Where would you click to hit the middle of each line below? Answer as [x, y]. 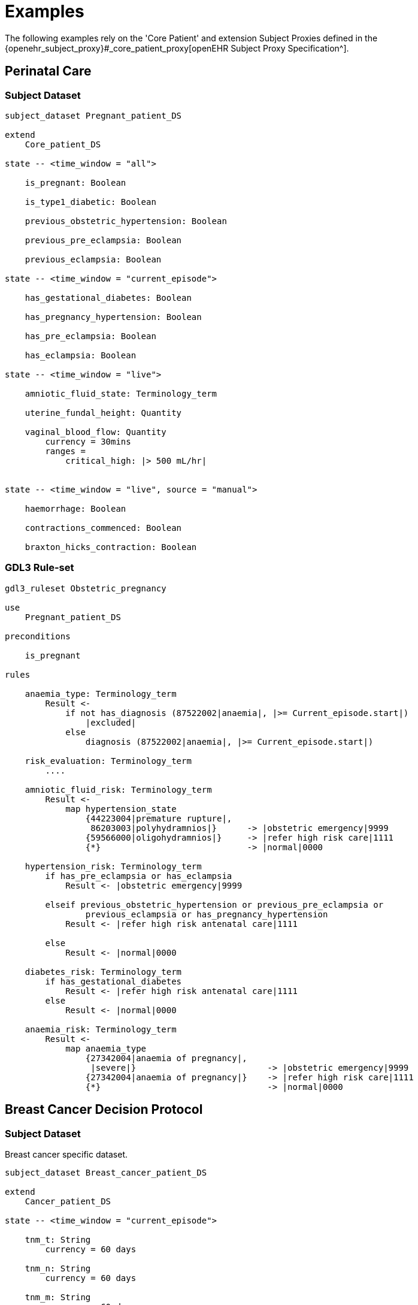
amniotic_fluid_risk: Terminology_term [118, 789]
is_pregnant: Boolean [75, 182]
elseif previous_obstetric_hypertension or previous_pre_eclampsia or [214, 904]
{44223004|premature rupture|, [159, 818]
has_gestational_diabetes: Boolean [108, 297]
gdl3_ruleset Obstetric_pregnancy [86, 588]
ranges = [65, 451]
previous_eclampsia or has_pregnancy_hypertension [207, 914]
